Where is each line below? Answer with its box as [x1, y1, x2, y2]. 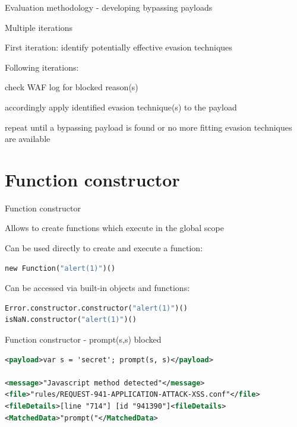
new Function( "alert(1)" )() [5, 264, 116, 273]
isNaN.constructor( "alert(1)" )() [5, 315, 137, 324]
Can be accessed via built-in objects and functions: [5, 281, 190, 294]
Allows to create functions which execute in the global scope [5, 222, 224, 234]
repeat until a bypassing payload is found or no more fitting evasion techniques [5, 121, 292, 133]
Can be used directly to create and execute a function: [5, 242, 203, 254]
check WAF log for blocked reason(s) [5, 81, 138, 93]
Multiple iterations [5, 21, 73, 33]
